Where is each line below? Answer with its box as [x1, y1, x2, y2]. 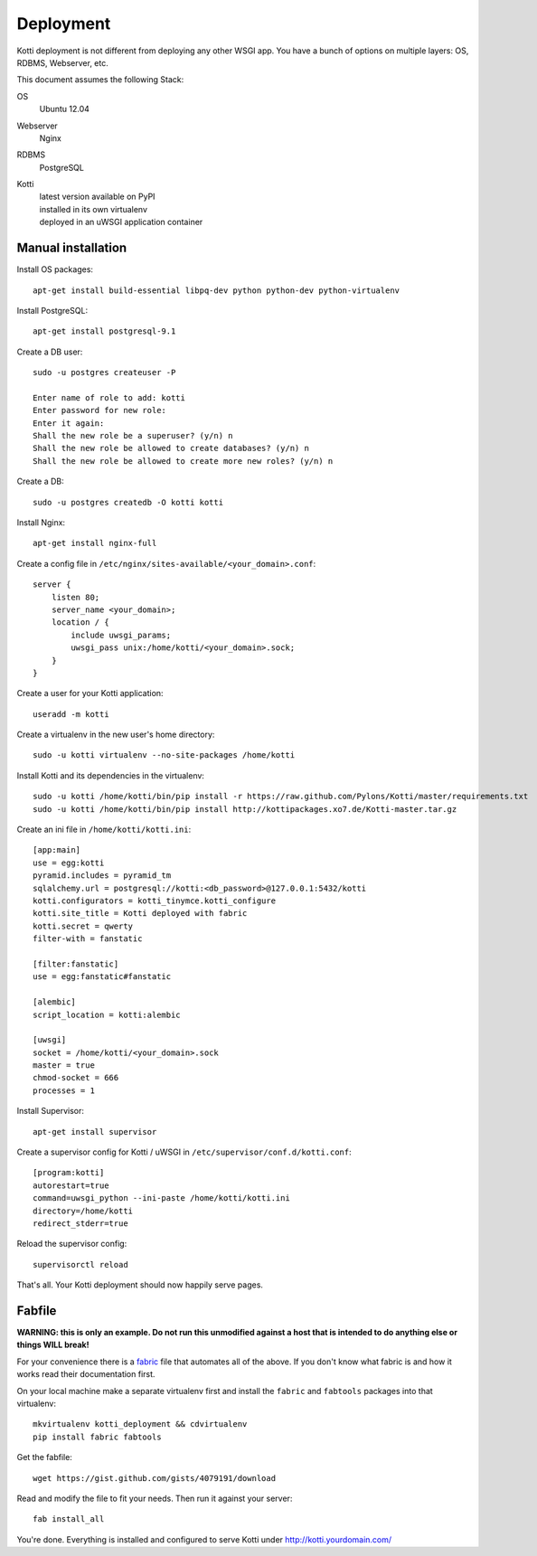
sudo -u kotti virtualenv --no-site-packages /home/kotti [33, 750, 296, 760]
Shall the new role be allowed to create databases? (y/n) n [33, 443, 309, 454]
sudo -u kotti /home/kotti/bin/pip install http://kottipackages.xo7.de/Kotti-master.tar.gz [33, 804, 457, 814]
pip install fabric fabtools [33, 1431, 162, 1442]
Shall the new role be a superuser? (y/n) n [33, 430, 234, 441]
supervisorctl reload [33, 1259, 128, 1269]
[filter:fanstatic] [33, 958, 119, 969]
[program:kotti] [33, 1167, 105, 1178]
